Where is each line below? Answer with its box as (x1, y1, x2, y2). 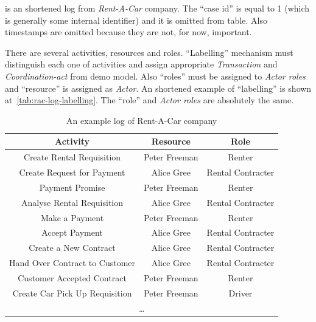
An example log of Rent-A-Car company (66, 114, 217, 126)
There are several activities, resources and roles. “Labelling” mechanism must (5, 46, 293, 58)
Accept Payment (41, 226, 103, 239)
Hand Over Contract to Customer (9, 256, 136, 269)
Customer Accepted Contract (18, 271, 127, 284)
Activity (55, 135, 90, 148)
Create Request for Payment (19, 166, 125, 179)
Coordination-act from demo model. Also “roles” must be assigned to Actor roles (5, 69, 306, 82)
